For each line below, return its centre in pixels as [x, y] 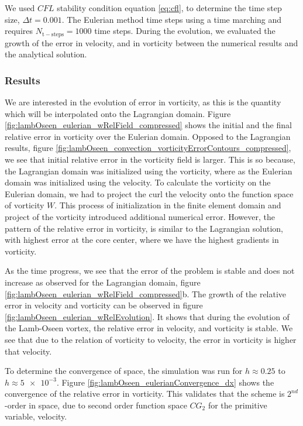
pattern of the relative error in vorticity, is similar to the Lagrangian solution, [144, 228]
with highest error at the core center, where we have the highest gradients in [142, 240]
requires [19, 31]
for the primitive [237, 405]
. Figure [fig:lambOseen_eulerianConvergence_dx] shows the [165, 382]
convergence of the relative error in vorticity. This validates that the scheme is [145, 394]
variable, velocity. [36, 416]
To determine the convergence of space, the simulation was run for [124, 371]
